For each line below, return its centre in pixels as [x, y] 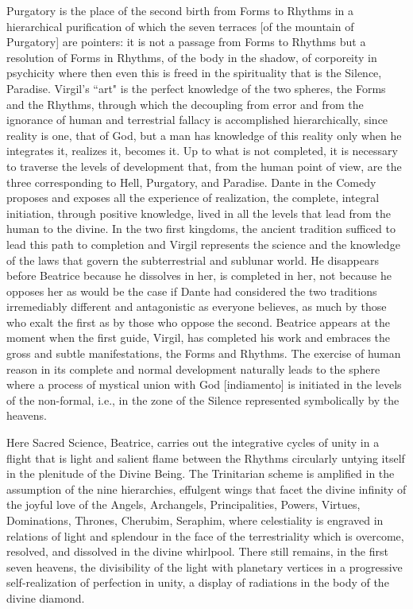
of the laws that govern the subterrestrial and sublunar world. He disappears [193, 260]
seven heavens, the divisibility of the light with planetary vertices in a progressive [205, 566]
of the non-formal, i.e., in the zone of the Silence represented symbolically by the [203, 400]
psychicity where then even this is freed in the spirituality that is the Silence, [194, 73]
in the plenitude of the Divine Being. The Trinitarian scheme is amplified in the [201, 473]
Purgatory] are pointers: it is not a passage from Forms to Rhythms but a [186, 42]
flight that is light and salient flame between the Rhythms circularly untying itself [206, 458]
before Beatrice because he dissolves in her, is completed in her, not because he [199, 275]
